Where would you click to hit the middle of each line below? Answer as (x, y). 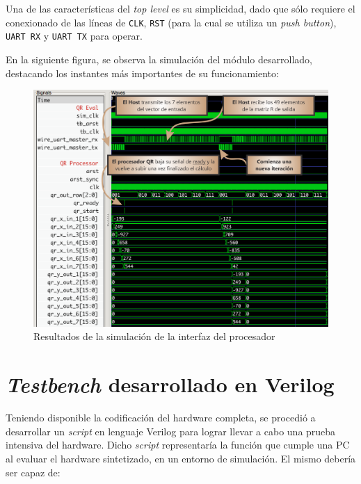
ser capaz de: (33, 472)
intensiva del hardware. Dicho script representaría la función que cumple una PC (178, 445)
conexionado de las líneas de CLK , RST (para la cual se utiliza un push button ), (171, 22)
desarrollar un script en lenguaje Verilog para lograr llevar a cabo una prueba (171, 431)
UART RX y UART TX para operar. (74, 36)
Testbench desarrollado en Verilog (170, 385)
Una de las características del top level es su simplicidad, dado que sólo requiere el (180, 8)
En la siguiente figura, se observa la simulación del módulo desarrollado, (159, 59)
